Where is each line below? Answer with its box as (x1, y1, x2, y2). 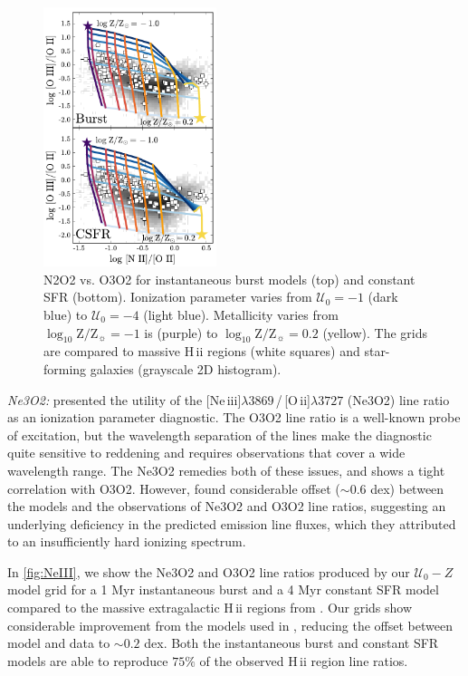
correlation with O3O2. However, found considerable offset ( (7, 478, 340, 497)
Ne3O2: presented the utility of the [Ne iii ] (7, 390, 242, 409)
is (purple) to (144, 323, 218, 342)
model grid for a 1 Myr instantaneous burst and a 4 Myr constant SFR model (7, 580, 439, 599)
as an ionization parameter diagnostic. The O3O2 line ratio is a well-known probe (7, 408, 461, 427)
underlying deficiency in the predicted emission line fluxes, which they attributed (7, 514, 456, 533)
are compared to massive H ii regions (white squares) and (43, 342, 360, 361)
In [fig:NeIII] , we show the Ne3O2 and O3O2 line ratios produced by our (7, 562, 410, 581)
